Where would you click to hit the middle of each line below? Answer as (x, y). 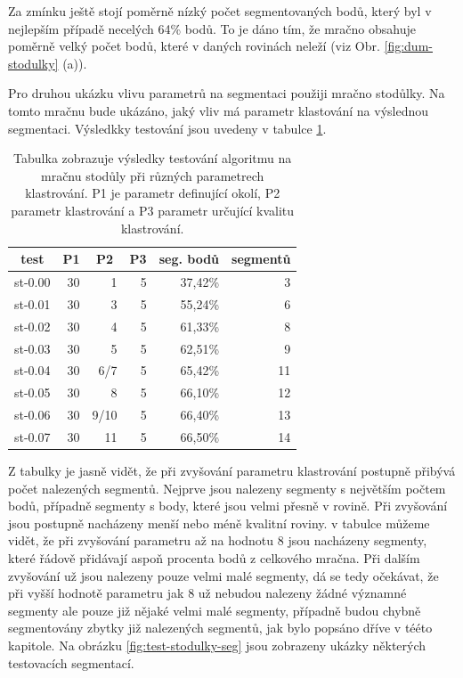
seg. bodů (189, 259)
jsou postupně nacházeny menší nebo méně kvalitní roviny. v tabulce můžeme (219, 523)
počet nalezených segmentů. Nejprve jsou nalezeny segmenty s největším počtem (227, 488)
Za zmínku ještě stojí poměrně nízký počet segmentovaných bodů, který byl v (220, 11)
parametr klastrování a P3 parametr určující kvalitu (153, 210)
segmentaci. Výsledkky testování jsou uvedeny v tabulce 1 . (167, 128)
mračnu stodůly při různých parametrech (152, 175)
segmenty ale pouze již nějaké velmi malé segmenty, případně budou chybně (215, 610)
